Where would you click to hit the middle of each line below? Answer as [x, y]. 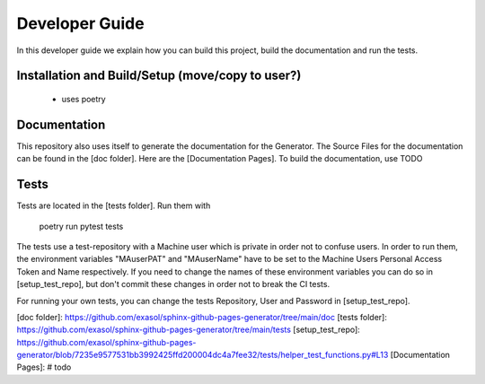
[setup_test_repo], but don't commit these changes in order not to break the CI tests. [173, 284]
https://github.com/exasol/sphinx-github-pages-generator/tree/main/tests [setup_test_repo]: [189, 330]
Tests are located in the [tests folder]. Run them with [114, 205]
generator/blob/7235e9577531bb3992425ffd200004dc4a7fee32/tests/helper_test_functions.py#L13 [203, 355]
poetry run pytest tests [81, 226]
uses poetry [84, 99]
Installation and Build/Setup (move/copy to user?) [159, 76]
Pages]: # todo [44, 367]
